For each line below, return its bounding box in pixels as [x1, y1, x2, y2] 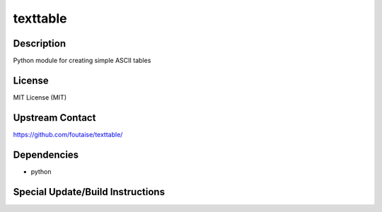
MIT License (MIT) [13, 93, 67, 102]
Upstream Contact [13, 112, 96, 124]
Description [13, 37, 66, 49]
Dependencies [13, 148, 79, 160]
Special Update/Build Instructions [13, 186, 166, 198]
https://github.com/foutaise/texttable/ [13, 130, 123, 139]
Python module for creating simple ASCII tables [13, 57, 151, 65]
